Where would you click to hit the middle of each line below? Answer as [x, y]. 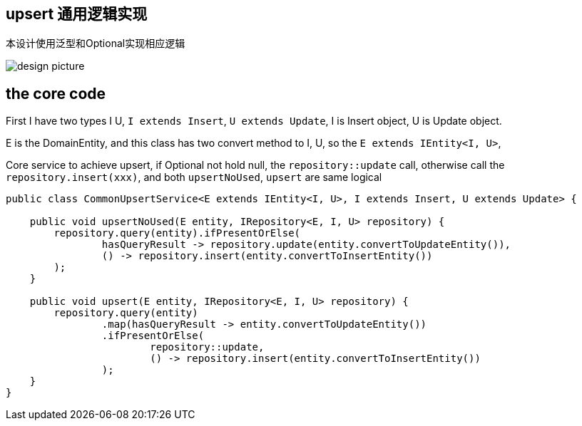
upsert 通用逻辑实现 [77, 14]
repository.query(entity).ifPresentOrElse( [177, 233]
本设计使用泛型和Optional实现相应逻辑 [96, 43]
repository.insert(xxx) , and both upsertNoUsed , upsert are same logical [194, 177]
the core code [56, 93]
